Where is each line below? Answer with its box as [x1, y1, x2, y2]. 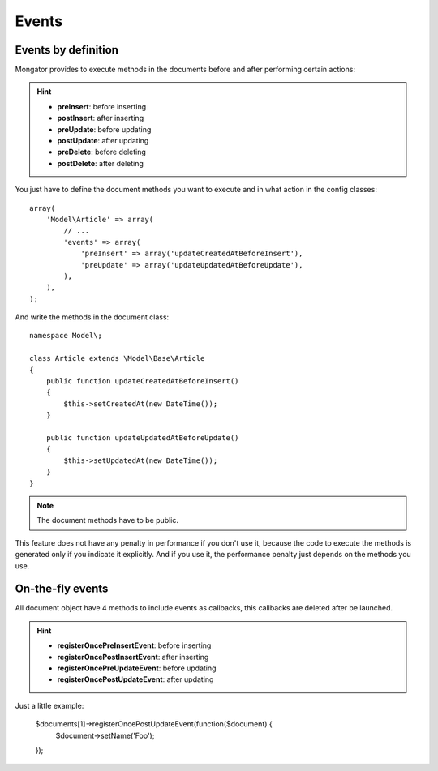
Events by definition [15, 43, 119, 57]
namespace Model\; [29, 331, 103, 341]
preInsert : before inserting [57, 101, 146, 111]
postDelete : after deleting [57, 158, 144, 168]
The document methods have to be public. [36, 516, 178, 525]
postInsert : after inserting [57, 114, 144, 123]
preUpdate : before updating [57, 124, 152, 134]
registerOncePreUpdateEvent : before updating [57, 663, 217, 673]
